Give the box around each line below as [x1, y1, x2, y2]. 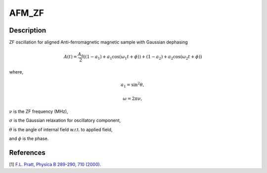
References [9, 148, 45, 157]
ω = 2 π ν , [123, 96, 142, 101]
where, [9, 69, 24, 75]
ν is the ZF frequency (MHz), [9, 108, 69, 114]
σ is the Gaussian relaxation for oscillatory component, [9, 117, 121, 123]
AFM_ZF [9, 7, 44, 18]
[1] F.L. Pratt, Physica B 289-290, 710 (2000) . [9, 162, 101, 167]
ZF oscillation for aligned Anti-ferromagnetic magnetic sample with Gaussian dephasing [9, 39, 188, 45]
